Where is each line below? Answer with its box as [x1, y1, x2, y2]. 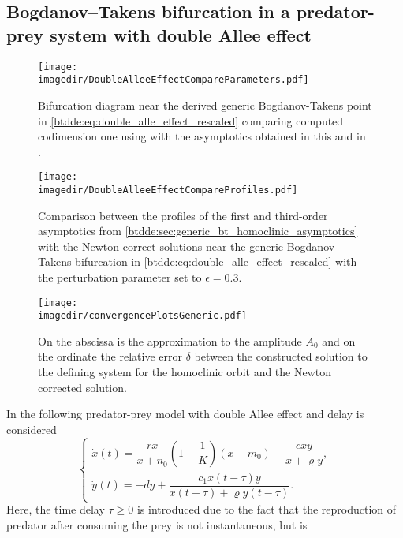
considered [6, 420, 57, 437]
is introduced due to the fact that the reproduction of [136, 501, 397, 517]
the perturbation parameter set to [38, 268, 202, 285]
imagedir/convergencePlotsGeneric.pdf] [38, 310, 247, 322]
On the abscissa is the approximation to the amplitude [38, 332, 302, 349]
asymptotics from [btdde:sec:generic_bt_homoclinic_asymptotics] [38, 222, 358, 239]
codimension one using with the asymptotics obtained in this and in [38, 128, 366, 144]
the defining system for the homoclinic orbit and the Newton [38, 364, 332, 380]
